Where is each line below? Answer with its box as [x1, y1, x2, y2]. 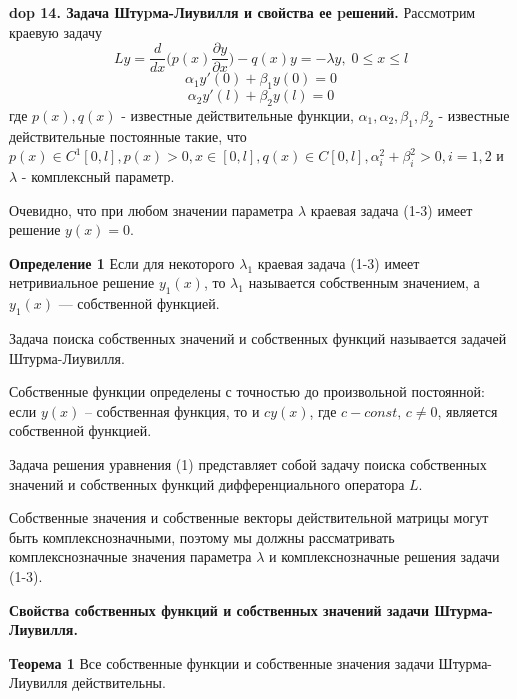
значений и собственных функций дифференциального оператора [9, 473, 405, 494]
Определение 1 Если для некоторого [9, 252, 235, 273]
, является [437, 400, 498, 421]
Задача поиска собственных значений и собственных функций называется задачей [9, 328, 507, 348]
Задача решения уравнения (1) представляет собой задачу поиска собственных [9, 453, 487, 474]
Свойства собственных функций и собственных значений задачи [9, 599, 430, 620]
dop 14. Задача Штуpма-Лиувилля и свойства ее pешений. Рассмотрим [9, 2, 476, 22]
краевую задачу [9, 21, 103, 42]
